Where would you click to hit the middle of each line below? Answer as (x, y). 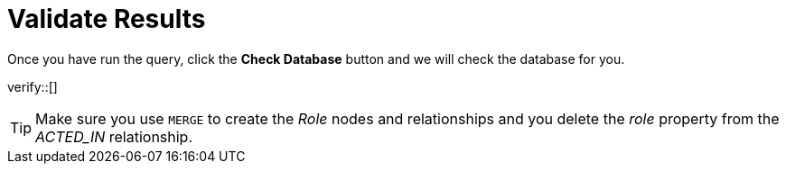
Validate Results (107, 19)
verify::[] (33, 86)
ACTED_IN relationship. (114, 136)
